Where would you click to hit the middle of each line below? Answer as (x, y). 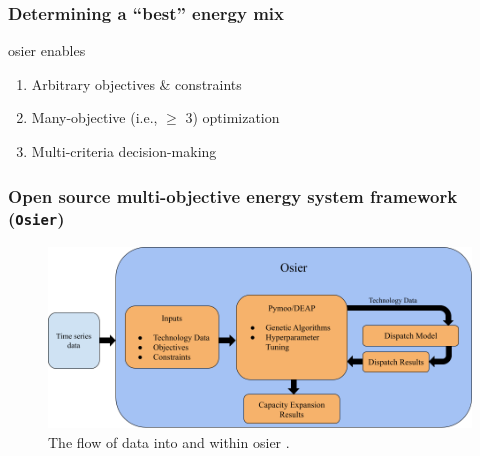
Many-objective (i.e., (94, 117)
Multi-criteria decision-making (124, 151)
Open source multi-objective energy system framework (233, 195)
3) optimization (232, 117)
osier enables (47, 50)
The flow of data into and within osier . (169, 441)
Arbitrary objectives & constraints (136, 83)
